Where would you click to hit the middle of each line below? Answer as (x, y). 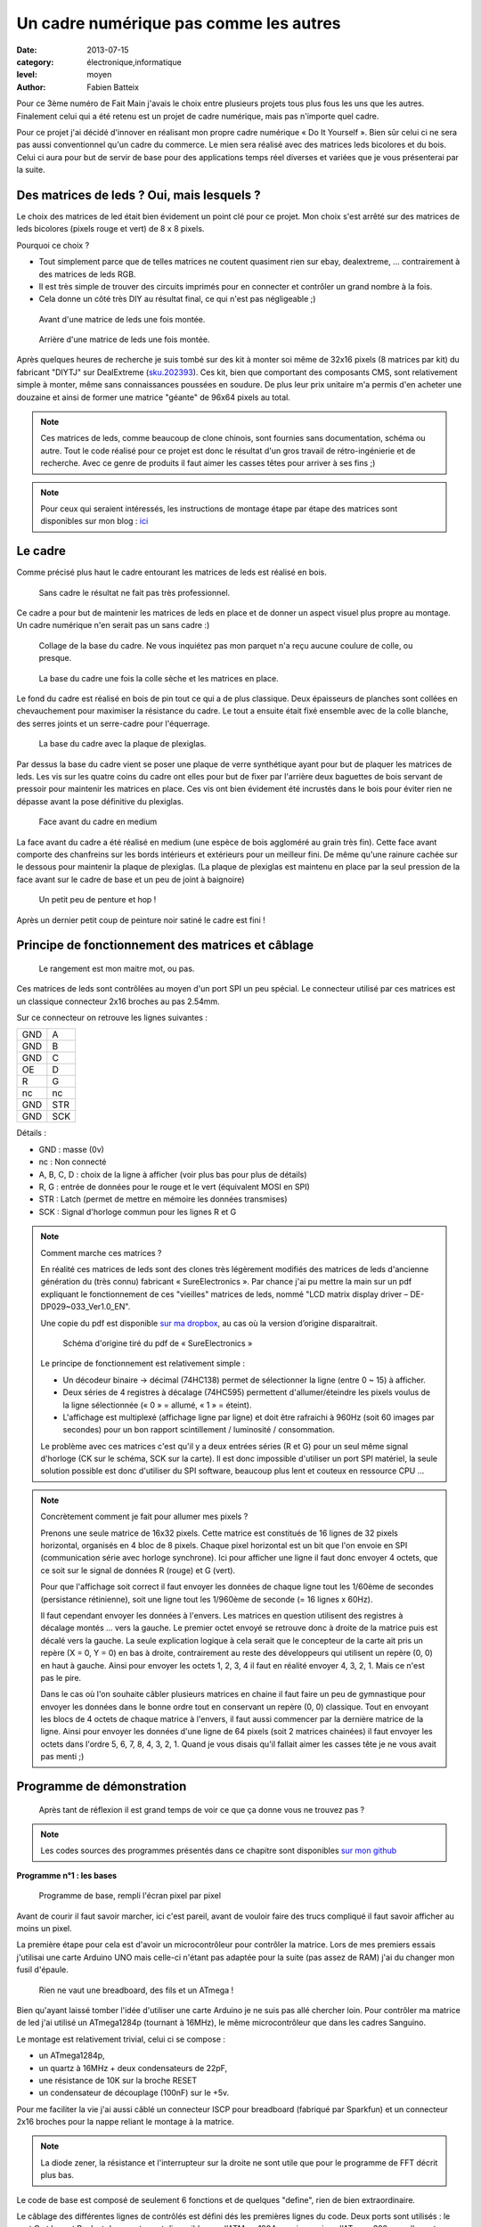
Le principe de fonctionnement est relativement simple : (143, 1364)
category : (35, 61)
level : (27, 75)
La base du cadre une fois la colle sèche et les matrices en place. (159, 678)
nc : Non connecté (73, 1162)
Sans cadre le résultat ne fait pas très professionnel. (135, 592)
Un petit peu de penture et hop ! (98, 900)
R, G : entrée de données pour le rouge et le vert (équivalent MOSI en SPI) (175, 1187)
